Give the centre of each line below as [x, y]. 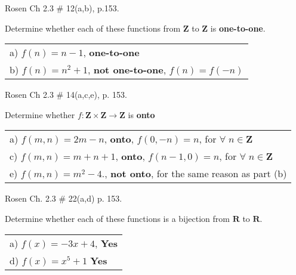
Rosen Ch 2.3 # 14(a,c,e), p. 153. [66, 95]
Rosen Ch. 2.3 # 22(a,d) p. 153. [64, 198]
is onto [141, 114]
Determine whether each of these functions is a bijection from [117, 218]
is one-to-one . [238, 28]
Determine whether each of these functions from [93, 28]
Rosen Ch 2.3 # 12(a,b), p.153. [62, 8]
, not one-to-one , [127, 70]
